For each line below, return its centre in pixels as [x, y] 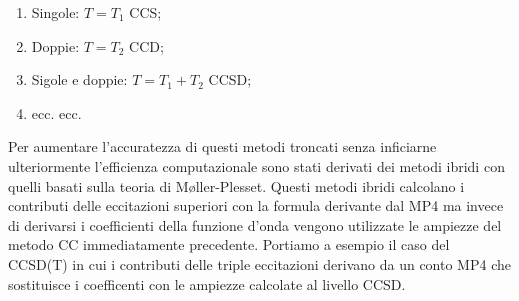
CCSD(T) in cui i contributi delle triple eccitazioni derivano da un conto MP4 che [259, 263]
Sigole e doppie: [79, 79]
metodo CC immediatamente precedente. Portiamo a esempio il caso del [229, 244]
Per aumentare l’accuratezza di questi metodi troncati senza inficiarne [222, 146]
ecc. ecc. [56, 112]
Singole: [55, 12]
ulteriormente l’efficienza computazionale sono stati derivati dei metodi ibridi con [256, 165]
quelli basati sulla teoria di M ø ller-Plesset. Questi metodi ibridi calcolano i [236, 185]
